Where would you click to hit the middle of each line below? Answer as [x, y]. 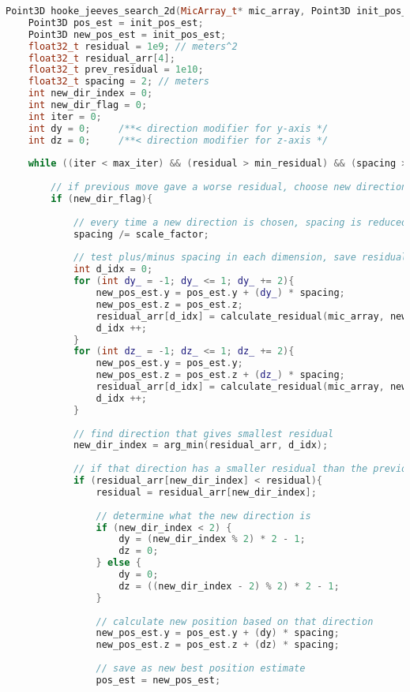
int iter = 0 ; [65, 116]
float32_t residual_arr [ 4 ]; [102, 58]
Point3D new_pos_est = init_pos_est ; [127, 34]
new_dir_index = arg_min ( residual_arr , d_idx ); [201, 445]
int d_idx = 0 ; [113, 269]
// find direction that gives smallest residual [203, 434]
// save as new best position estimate [201, 668]
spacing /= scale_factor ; [141, 234]
